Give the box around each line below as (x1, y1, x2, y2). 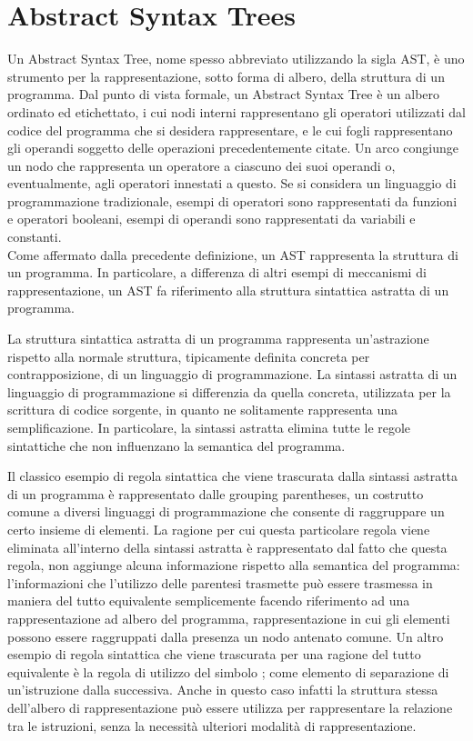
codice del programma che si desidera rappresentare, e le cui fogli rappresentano (7, 120, 453, 139)
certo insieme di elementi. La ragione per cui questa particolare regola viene (7, 519, 430, 538)
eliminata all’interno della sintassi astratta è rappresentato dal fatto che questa (7, 537, 448, 556)
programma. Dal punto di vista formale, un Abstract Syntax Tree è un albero (7, 85, 440, 104)
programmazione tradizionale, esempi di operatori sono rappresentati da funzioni (7, 191, 458, 210)
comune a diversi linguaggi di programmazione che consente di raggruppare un (7, 502, 445, 521)
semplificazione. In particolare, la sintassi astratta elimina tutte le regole (7, 418, 411, 436)
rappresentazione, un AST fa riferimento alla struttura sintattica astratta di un (7, 280, 449, 299)
